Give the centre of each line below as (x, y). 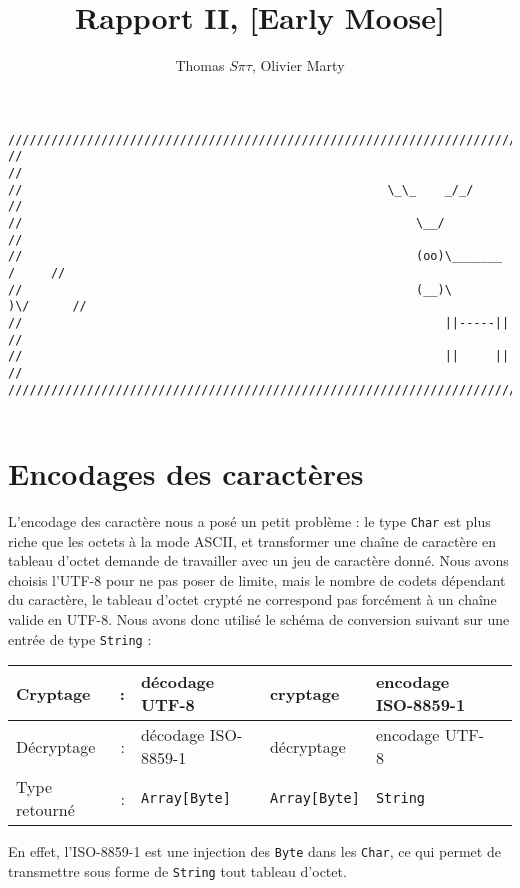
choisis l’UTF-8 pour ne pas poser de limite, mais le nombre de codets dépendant (257, 579)
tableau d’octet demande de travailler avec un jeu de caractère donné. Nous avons (258, 560)
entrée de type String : (80, 638)
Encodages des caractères (186, 473)
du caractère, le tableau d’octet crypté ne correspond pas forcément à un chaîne (252, 599)
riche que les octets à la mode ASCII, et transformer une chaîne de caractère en (252, 540)
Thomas (200, 65)
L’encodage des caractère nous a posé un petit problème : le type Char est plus (249, 521)
